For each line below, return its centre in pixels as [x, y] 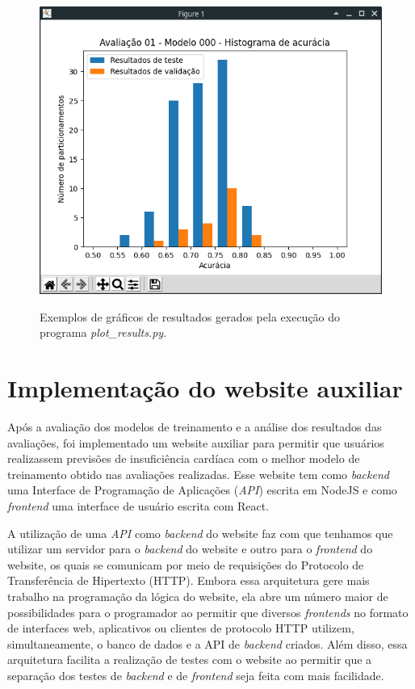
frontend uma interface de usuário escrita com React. [138, 506]
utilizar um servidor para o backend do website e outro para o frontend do [190, 549]
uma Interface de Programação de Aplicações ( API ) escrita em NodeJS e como [202, 490]
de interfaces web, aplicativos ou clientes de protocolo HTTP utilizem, [181, 628]
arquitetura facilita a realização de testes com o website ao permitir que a [190, 660]
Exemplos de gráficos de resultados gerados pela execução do [190, 316]
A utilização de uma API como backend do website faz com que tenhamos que [200, 533]
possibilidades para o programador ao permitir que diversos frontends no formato [208, 612]
